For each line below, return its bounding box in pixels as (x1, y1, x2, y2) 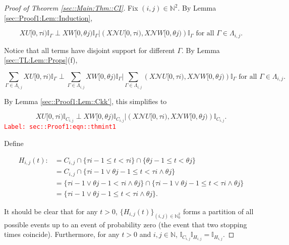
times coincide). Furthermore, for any (4, 229, 120, 239)
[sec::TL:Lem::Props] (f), (4, 55, 78, 65)
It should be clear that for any (4, 206, 98, 216)
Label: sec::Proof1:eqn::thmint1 (4, 123, 116, 131)
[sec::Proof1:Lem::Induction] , (4, 12, 93, 23)
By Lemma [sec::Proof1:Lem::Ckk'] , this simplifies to (4, 95, 167, 106)
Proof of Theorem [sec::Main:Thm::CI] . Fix (4, 3, 138, 13)
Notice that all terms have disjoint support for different (4, 44, 175, 55)
